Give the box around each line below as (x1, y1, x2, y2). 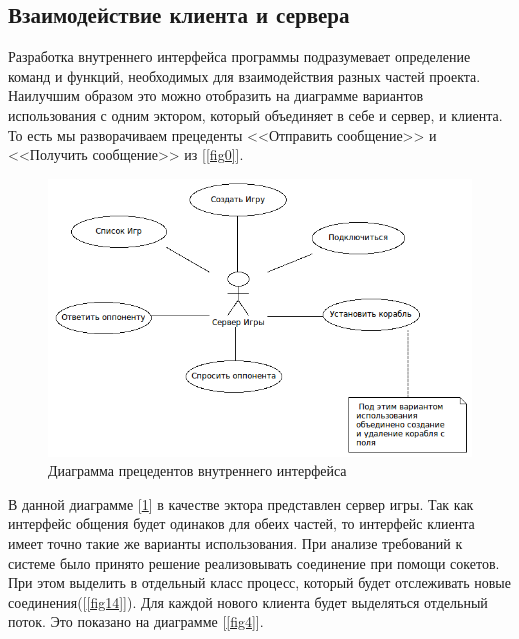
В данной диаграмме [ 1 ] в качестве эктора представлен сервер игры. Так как (8, 493, 474, 514)
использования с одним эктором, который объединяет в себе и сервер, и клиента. (8, 104, 503, 125)
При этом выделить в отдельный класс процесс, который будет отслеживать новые (8, 572, 511, 593)
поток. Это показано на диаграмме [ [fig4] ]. (8, 611, 264, 632)
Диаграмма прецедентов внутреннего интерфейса (48, 460, 347, 481)
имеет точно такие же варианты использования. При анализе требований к (8, 533, 463, 554)
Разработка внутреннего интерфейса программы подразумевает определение (8, 46, 471, 67)
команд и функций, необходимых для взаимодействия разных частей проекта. (8, 65, 481, 86)
